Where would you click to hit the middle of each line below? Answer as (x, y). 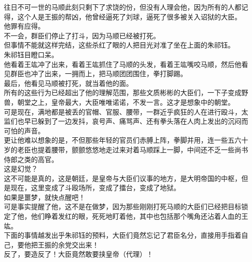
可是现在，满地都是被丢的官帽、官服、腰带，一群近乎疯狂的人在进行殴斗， (123, 111)
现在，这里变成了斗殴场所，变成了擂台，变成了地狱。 (95, 188)
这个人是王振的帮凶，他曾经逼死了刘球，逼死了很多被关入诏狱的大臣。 (129, 16)
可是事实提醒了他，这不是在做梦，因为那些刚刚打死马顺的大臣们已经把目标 (123, 206)
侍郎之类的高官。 (31, 159)
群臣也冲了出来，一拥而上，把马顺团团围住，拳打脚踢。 (99, 74)
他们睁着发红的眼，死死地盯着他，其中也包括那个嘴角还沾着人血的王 (139, 216)
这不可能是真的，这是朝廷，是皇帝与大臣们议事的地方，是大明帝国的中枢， (123, 178)
